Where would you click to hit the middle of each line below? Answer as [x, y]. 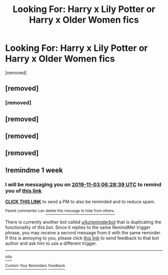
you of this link [23, 191]
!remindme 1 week [34, 170]
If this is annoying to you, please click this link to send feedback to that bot [82, 238]
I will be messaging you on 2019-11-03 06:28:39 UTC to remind [83, 184]
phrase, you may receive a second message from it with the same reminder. [83, 232]
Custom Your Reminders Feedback [35, 266]
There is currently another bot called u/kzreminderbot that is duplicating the [83, 222]
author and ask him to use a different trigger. [51, 243]
